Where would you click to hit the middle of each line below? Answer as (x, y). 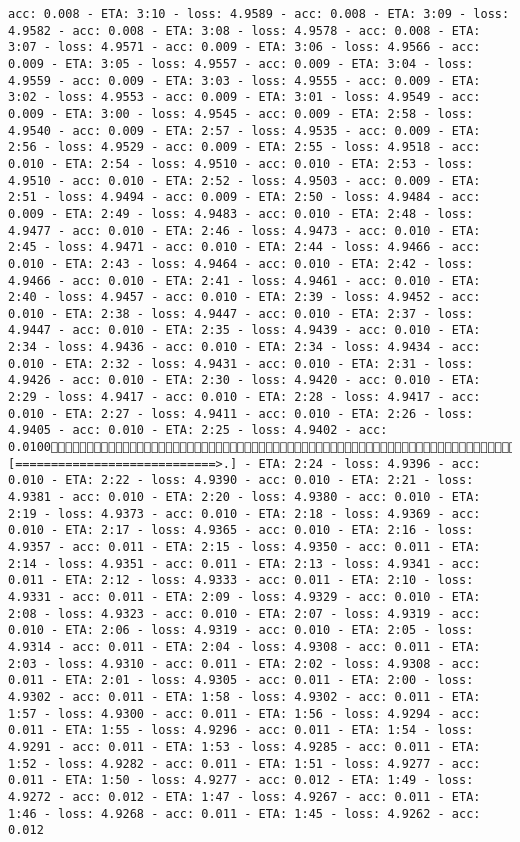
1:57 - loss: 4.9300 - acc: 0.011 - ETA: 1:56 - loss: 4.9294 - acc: (244, 713)
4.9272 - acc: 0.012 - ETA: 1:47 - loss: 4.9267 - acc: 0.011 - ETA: (244, 796)
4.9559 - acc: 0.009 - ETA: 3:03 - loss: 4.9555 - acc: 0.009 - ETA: (244, 80)
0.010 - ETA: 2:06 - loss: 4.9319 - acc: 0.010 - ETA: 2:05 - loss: (241, 630)
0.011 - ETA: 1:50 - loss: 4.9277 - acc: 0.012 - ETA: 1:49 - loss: (241, 780)
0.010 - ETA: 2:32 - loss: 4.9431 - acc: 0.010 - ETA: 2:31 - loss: (241, 363)
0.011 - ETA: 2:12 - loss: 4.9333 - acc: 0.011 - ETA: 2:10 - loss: (241, 580)
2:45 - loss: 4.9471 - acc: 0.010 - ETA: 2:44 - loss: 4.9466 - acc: (244, 247)
